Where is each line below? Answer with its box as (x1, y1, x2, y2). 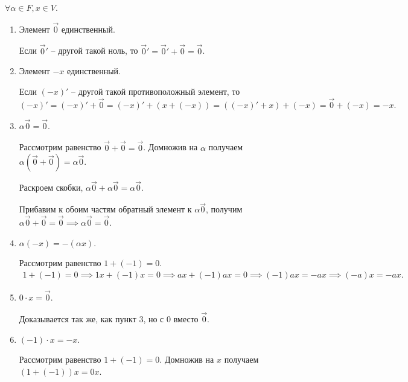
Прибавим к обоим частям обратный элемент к (19, 203, 192, 215)
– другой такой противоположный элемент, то (71, 84, 240, 97)
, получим (206, 203, 243, 215)
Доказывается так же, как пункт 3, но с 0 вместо (19, 312, 199, 325)
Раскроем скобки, (19, 181, 83, 194)
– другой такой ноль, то (51, 44, 138, 57)
